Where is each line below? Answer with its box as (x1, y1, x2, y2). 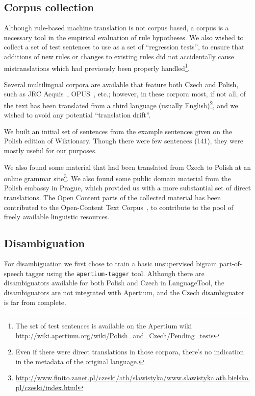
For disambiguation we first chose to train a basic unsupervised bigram (4, 258, 217, 269)
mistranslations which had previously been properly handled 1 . (4, 61, 190, 73)
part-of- (219, 258, 242, 269)
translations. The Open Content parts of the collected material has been (4, 192, 221, 203)
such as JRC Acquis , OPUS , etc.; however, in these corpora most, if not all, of (4, 89, 246, 99)
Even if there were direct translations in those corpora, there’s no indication (15, 347, 244, 357)
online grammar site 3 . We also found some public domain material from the (4, 172, 231, 183)
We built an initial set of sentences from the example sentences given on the (4, 126, 232, 136)
